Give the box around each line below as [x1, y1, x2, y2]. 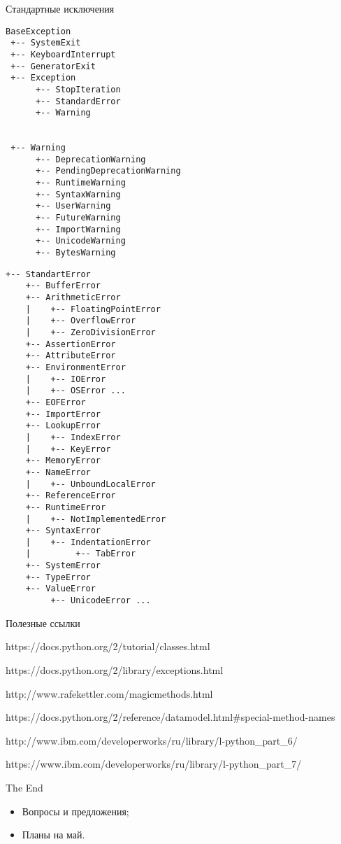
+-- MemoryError [25, 456, 101, 466]
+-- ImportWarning [35, 224, 121, 234]
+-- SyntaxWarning [35, 189, 121, 199]
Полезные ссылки [6, 615, 80, 630]
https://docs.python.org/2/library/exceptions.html [6, 662, 224, 677]
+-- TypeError [25, 572, 91, 582]
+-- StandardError [35, 96, 121, 106]
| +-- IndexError [25, 432, 121, 442]
